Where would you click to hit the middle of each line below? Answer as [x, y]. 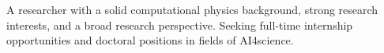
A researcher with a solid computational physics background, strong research [192, 9]
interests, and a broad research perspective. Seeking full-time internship [180, 25]
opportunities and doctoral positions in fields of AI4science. [150, 40]
